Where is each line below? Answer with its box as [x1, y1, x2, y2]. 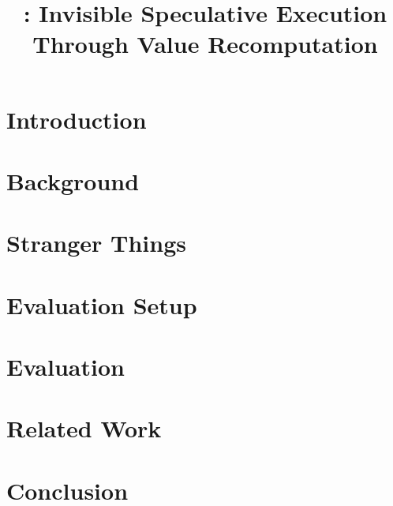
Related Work [6, 412, 162, 444]
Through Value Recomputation [32, 28, 378, 60]
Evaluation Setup [6, 288, 197, 320]
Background [6, 164, 140, 197]
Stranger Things [6, 227, 187, 259]
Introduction [6, 103, 147, 135]
